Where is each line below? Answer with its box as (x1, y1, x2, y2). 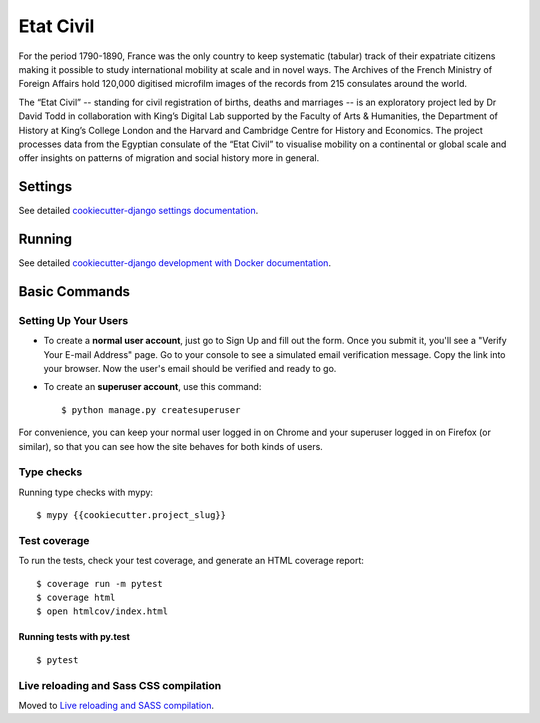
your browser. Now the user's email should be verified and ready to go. (43, 363, 337, 375)
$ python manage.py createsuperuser (61, 404, 241, 415)
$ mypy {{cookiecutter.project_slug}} (36, 510, 227, 521)
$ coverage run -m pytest (36, 578, 164, 589)
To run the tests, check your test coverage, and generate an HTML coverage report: (18, 555, 365, 567)
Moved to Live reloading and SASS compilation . (18, 699, 215, 711)
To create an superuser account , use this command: (43, 381, 262, 393)
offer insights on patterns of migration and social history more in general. (18, 152, 320, 164)
